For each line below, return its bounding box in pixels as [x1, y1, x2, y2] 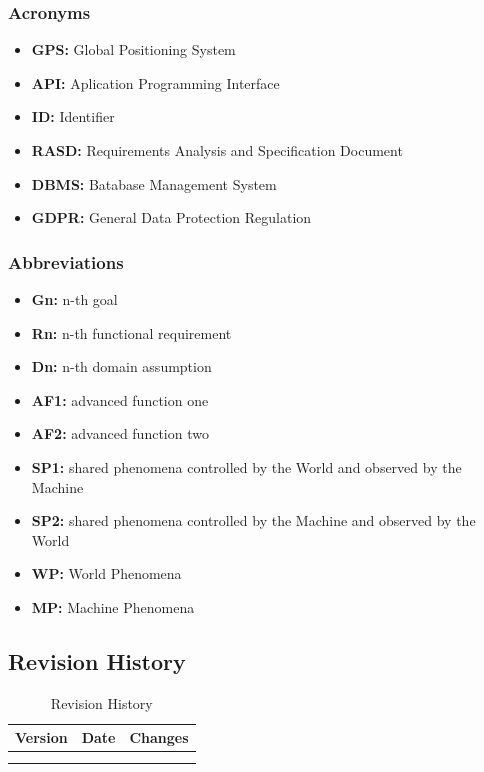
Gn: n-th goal [31, 289, 118, 309]
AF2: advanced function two [31, 423, 209, 444]
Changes [129, 727, 189, 748]
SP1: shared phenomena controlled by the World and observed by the [31, 456, 462, 477]
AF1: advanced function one [31, 389, 209, 410]
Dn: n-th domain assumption [31, 356, 212, 377]
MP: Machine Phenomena [31, 596, 195, 617]
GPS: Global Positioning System [31, 39, 236, 60]
